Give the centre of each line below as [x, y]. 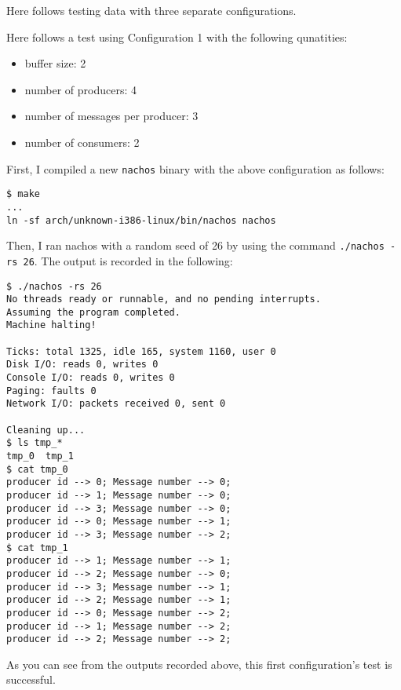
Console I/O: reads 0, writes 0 [91, 378]
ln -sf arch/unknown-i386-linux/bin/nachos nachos [141, 220]
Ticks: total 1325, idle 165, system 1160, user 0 [141, 351]
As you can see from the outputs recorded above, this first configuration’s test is [199, 664]
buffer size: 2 [55, 63]
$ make [23, 194]
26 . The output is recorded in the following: [128, 260]
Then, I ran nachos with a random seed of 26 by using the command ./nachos [195, 245]
